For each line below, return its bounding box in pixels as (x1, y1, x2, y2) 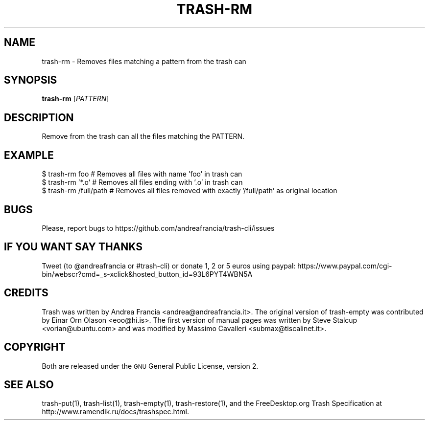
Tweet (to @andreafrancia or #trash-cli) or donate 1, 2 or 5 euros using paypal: (42, 261, 296, 270)
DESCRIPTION (4, 111, 74, 124)
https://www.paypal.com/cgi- (297, 261, 392, 270)
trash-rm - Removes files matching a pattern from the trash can (42, 57, 246, 66)
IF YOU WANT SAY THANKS (4, 241, 143, 253)
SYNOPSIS (4, 74, 57, 87)
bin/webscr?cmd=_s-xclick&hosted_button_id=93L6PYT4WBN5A (42, 269, 253, 278)
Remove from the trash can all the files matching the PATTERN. (42, 132, 245, 141)
